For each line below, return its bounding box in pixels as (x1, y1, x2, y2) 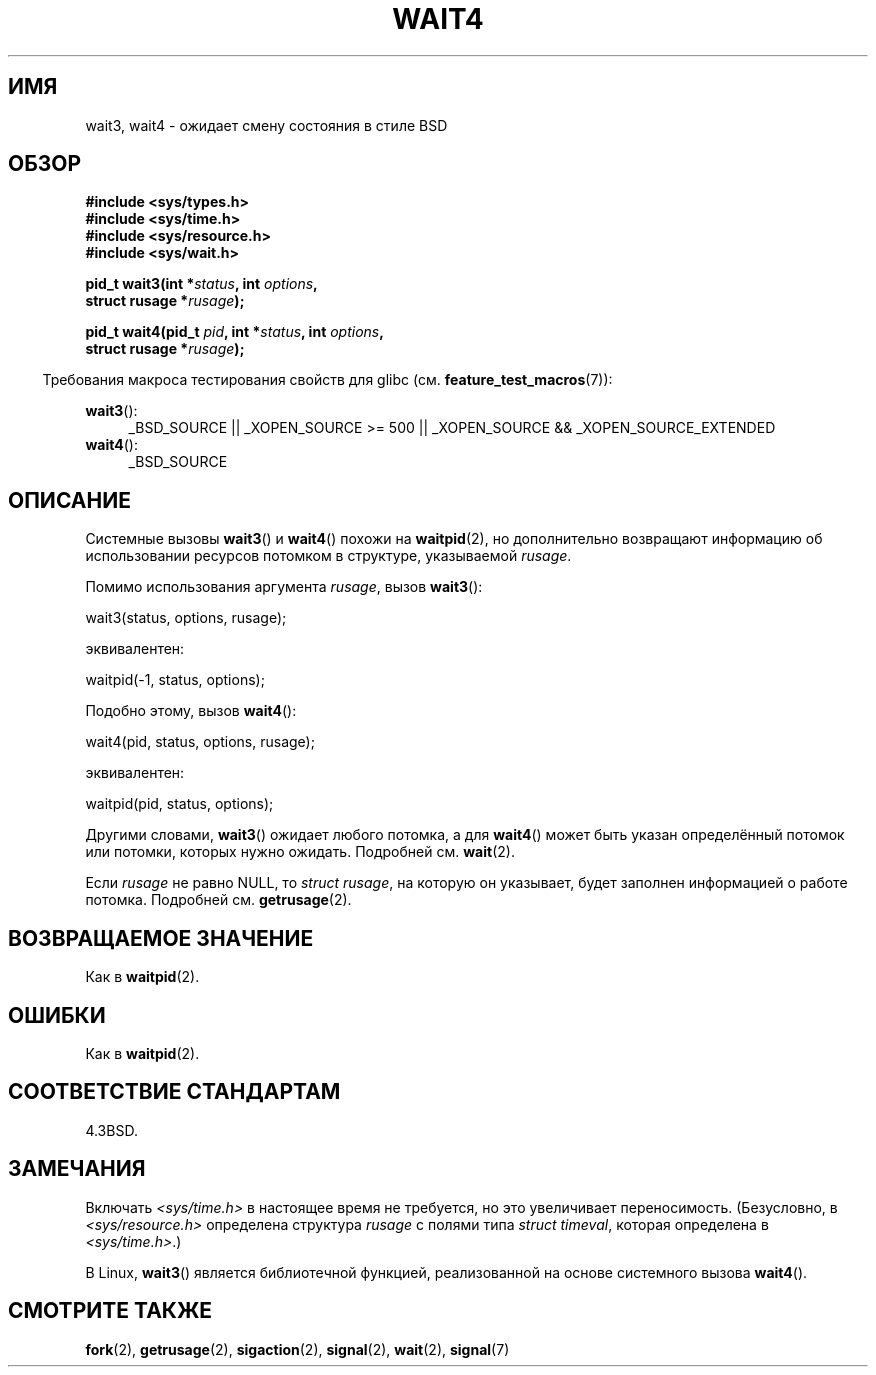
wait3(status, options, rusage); (85, 609, 287, 627)
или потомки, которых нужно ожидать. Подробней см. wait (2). (85, 843, 515, 861)
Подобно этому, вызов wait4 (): (85, 702, 297, 720)
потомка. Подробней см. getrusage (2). (85, 891, 352, 909)
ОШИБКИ (8, 1002, 106, 1028)
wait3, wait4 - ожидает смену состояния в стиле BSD (85, 116, 448, 134)
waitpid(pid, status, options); (85, 795, 274, 813)
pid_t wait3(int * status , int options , (85, 275, 318, 293)
